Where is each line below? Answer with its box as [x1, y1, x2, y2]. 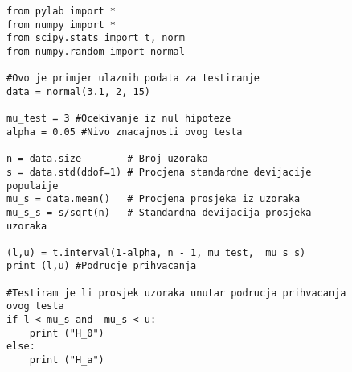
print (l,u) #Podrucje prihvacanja [6, 260, 197, 272]
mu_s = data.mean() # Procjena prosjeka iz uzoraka [6, 193, 301, 205]
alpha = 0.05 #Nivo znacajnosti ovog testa [6, 126, 243, 138]
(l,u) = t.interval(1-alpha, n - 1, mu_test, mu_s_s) [6, 246, 306, 258]
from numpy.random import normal [6, 45, 185, 57]
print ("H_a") [29, 354, 104, 366]
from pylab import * [6, 6, 117, 17]
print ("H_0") [29, 327, 104, 339]
